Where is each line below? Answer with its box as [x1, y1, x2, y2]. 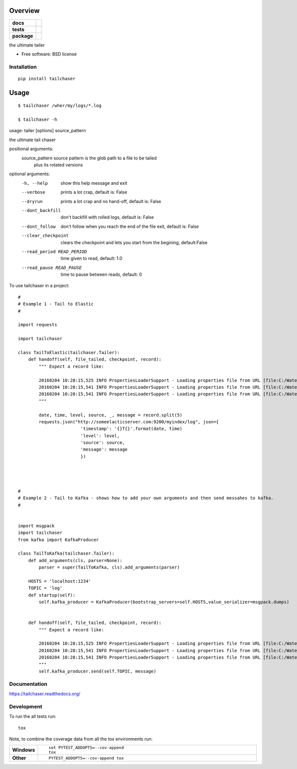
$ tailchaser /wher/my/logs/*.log [18, 103, 101, 108]
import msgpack [18, 523, 55, 528]
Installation [9, 63, 37, 70]
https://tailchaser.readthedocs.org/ [9, 691, 81, 697]
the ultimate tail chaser [9, 137, 56, 143]
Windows [12, 747, 35, 754]
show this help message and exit [60, 180, 127, 186]
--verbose [21, 190, 46, 195]
